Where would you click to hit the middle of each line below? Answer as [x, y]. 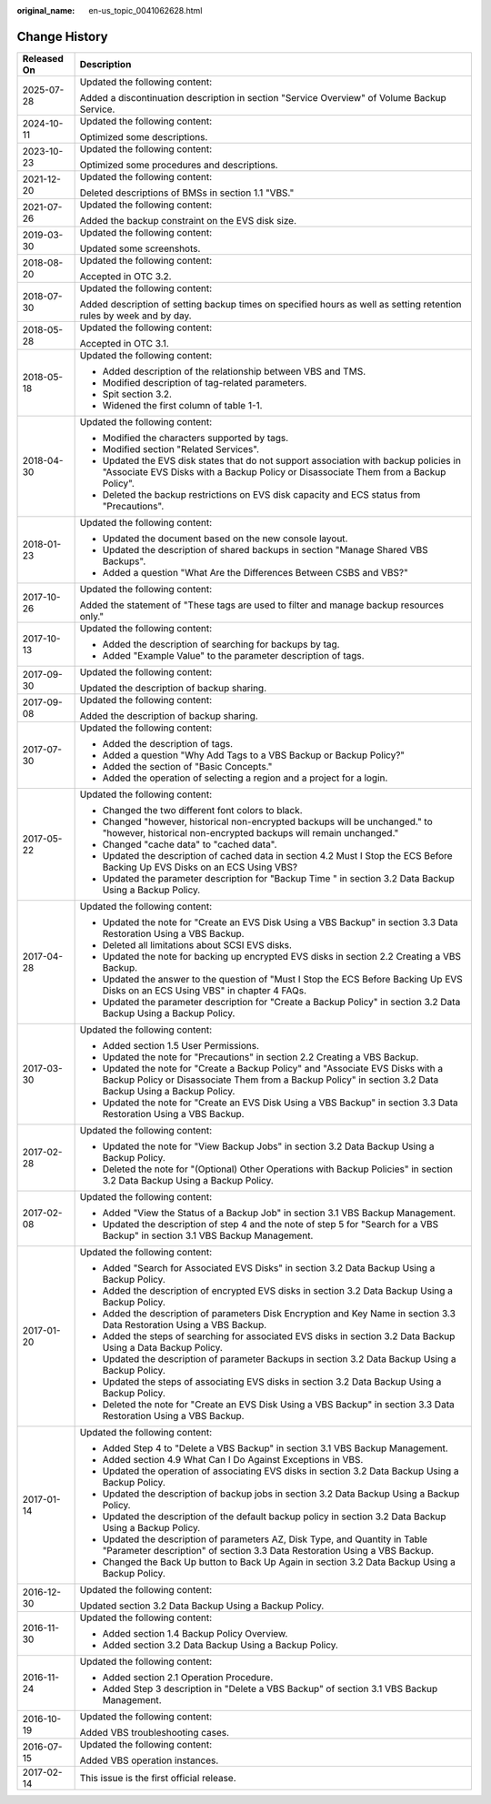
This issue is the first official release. [158, 1778]
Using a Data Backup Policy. [162, 1347]
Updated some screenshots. [140, 248]
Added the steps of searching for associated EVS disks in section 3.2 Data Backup [279, 1335]
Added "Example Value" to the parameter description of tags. [233, 655]
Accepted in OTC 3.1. [125, 343]
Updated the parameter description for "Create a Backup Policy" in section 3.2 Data [281, 1002]
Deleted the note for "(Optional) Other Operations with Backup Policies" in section [278, 1169]
